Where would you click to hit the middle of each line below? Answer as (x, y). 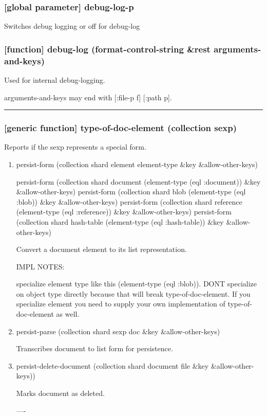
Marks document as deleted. (60, 393)
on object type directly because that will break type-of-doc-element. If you (133, 293)
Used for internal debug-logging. (55, 79)
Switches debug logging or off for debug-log (72, 26)
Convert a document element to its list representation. (101, 249)
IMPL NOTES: (40, 266)
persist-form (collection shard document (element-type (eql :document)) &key (138, 181)
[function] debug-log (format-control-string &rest (107, 49)
